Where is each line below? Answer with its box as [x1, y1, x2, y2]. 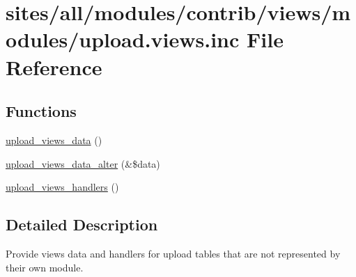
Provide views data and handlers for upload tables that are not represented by [6, 246, 341, 260]
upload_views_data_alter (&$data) [6, 156, 160, 171]
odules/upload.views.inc [6, 25, 240, 54]
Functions [6, 100, 77, 122]
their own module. [6, 260, 84, 274]
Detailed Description [6, 214, 158, 235]
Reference [6, 52, 102, 81]
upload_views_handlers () [6, 180, 119, 194]
